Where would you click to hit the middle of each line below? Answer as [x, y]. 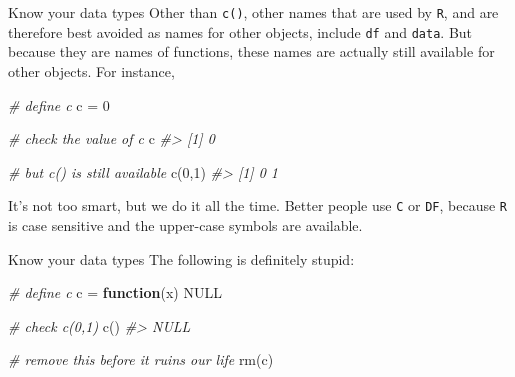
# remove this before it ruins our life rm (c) [141, 359]
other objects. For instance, [91, 70]
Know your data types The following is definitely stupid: [181, 258]
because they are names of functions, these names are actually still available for [251, 51]
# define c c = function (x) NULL [115, 292]
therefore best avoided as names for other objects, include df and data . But [240, 31]
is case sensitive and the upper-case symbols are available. [185, 224]
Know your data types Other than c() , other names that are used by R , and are [253, 12]
